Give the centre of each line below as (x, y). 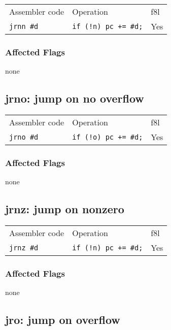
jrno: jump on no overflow (75, 98)
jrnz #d (24, 247)
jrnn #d (24, 26)
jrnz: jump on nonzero (65, 209)
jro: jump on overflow (63, 320)
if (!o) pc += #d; (108, 137)
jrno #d (24, 137)
